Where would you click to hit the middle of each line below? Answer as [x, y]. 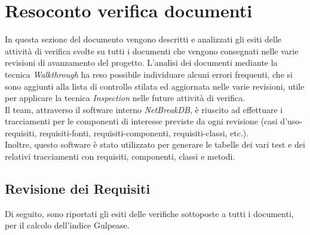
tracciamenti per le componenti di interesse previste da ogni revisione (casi [141, 121]
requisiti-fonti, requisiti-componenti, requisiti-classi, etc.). [144, 132]
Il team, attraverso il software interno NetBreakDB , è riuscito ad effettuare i [144, 109]
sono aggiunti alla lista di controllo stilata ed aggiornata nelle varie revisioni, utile [155, 86]
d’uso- [291, 121]
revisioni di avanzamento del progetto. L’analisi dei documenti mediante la [141, 62]
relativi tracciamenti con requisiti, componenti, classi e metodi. [120, 156]
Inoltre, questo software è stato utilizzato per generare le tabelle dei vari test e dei [155, 144]
